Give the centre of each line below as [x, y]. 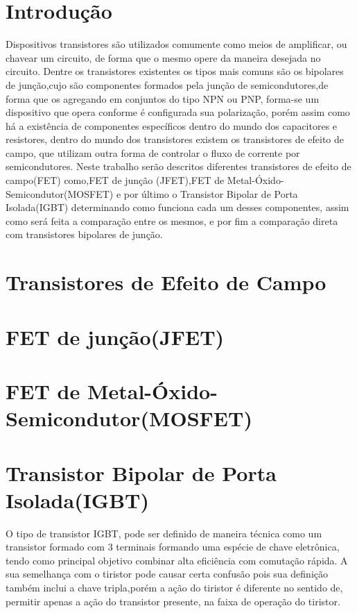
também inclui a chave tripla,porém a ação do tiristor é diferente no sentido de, [174, 588]
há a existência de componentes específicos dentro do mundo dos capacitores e [172, 125]
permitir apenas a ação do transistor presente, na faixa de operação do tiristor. [173, 601]
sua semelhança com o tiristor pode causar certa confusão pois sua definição [167, 574]
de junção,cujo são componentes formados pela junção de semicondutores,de [167, 84]
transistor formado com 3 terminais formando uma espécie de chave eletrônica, [173, 547]
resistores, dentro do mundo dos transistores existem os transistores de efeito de [175, 139]
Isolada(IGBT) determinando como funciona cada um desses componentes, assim [177, 207]
